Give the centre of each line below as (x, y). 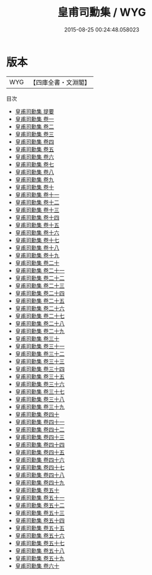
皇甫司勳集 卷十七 (37, 240)
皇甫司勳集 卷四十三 (40, 437)
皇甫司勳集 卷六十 (37, 566)
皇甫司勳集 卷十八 (37, 248)
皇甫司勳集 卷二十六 (40, 308)
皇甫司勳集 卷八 (35, 172)
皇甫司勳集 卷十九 (37, 255)
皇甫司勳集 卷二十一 (40, 270)
